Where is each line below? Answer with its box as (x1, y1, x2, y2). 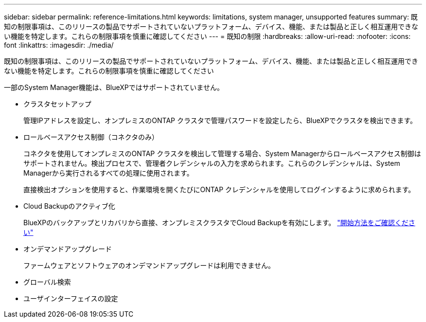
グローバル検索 (23, 278, 71, 286)
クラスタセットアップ (23, 100, 91, 108)
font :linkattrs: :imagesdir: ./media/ (4, 41, 114, 49)
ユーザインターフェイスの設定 (23, 294, 118, 303)
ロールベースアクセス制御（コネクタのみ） (23, 133, 159, 141)
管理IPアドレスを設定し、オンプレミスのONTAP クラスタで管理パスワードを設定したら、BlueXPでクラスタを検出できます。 (23, 116, 417, 125)
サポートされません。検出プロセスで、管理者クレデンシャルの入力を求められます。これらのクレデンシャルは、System (23, 159, 400, 167)
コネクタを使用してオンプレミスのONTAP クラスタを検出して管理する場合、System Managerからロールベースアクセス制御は (23, 149, 421, 158)
